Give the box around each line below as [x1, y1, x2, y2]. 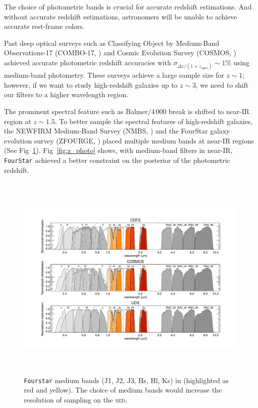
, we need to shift [196, 79, 249, 90]
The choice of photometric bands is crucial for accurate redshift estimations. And [4, 1, 252, 11]
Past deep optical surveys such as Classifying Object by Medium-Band [4, 37, 220, 48]
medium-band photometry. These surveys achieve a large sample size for [4, 70, 224, 80]
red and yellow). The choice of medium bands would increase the [24, 385, 222, 395]
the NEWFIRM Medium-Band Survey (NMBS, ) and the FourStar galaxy [4, 126, 230, 136]
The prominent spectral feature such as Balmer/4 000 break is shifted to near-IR [4, 106, 250, 116]
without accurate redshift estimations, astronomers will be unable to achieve [4, 11, 237, 21]
